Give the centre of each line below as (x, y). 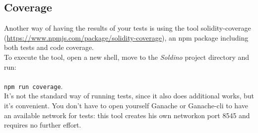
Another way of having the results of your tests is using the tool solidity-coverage (128, 28)
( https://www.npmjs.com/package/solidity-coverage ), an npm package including (126, 37)
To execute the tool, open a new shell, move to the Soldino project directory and (127, 57)
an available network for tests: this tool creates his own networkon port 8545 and (127, 115)
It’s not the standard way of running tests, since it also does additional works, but (129, 96)
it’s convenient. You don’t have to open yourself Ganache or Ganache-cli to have (126, 106)
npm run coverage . (33, 86)
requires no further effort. (43, 125)
